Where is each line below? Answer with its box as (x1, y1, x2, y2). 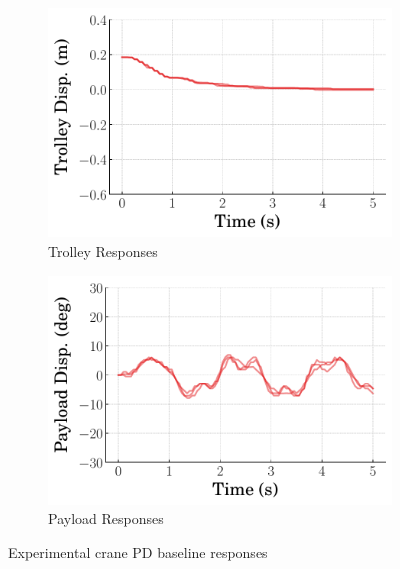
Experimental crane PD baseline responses (8, 542, 268, 563)
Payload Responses (48, 508, 164, 529)
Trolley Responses (48, 240, 158, 261)
